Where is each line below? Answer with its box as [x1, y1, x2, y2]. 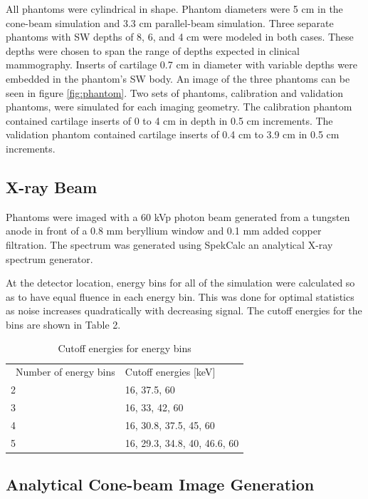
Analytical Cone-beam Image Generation [6, 473, 315, 495]
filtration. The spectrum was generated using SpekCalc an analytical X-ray [6, 237, 333, 252]
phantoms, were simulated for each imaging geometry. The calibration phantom [6, 99, 352, 114]
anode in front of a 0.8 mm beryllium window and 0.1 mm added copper [6, 223, 322, 238]
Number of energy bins [15, 364, 115, 379]
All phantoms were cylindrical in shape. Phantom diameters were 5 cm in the [6, 1, 343, 16]
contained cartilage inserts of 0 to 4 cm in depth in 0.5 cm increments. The [6, 113, 333, 128]
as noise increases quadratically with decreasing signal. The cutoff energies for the [6, 303, 362, 318]
